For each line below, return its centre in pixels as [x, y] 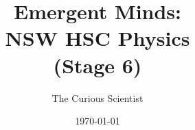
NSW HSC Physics [97, 38]
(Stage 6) [97, 65]
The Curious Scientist [97, 97]
